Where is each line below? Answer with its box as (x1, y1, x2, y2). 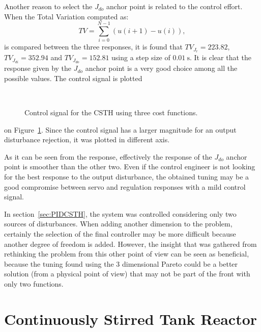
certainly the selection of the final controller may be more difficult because (4, 228, 236, 239)
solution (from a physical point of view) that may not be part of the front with (4, 268, 250, 279)
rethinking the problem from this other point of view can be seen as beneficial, (4, 248, 249, 259)
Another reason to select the (4, 1, 93, 11)
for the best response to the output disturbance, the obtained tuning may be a (4, 171, 249, 182)
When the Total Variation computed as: (4, 11, 129, 21)
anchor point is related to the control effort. (106, 1, 243, 11)
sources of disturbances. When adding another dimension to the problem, (4, 218, 233, 229)
